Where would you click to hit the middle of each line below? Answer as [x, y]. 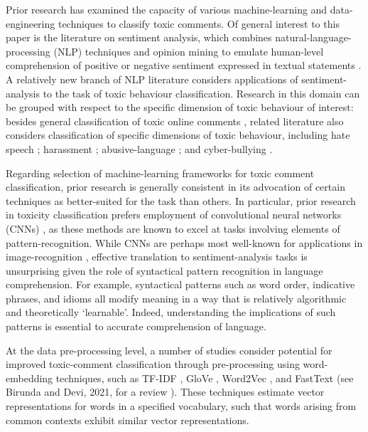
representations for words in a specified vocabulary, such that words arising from [181, 406]
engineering [31, 23]
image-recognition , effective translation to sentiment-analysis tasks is [157, 257]
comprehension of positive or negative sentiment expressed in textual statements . [184, 65]
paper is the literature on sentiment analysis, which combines [139, 37]
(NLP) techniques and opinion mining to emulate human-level [189, 51]
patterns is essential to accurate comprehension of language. [136, 326]
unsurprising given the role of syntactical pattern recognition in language [164, 270]
